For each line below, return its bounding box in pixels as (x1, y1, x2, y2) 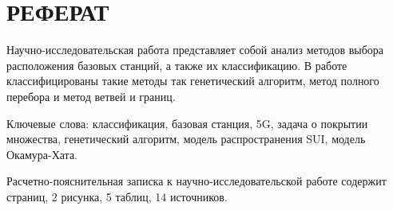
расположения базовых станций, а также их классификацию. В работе (6, 56, 347, 73)
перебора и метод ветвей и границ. (6, 87, 176, 104)
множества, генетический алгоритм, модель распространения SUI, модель (6, 130, 366, 147)
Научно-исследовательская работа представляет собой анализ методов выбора (6, 41, 384, 58)
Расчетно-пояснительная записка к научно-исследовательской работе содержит (6, 173, 387, 189)
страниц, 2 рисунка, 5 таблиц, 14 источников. (6, 188, 228, 204)
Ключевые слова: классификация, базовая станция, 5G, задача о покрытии (6, 115, 368, 131)
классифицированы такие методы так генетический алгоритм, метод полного (6, 72, 379, 89)
